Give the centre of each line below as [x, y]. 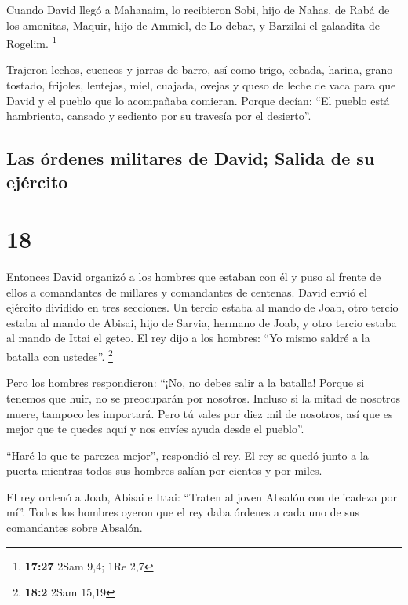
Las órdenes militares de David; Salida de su [191, 158]
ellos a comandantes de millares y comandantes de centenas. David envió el [187, 292]
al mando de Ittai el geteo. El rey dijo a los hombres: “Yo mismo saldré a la [188, 338]
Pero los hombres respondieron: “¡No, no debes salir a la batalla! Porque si [186, 383]
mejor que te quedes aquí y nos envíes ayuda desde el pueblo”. [155, 429]
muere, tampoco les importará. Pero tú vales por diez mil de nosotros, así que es [200, 413]
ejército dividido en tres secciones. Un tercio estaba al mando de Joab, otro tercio [202, 307]
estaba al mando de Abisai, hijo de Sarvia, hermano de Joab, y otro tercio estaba [202, 322]
